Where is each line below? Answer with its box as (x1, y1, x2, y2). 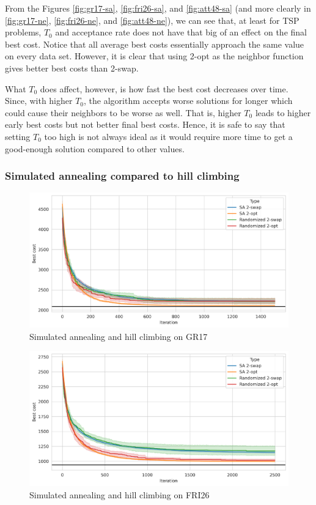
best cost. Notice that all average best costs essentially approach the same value (5, 37, 304, 50)
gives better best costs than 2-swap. (5, 61, 139, 74)
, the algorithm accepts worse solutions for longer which (84, 94, 293, 107)
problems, (5, 26, 42, 39)
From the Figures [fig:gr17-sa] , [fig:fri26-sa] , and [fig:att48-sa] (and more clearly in (5, 2, 311, 14)
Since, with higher (5, 94, 73, 107)
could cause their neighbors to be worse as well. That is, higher (5, 106, 241, 119)
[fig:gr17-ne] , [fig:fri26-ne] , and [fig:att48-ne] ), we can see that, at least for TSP (5, 13, 299, 26)
